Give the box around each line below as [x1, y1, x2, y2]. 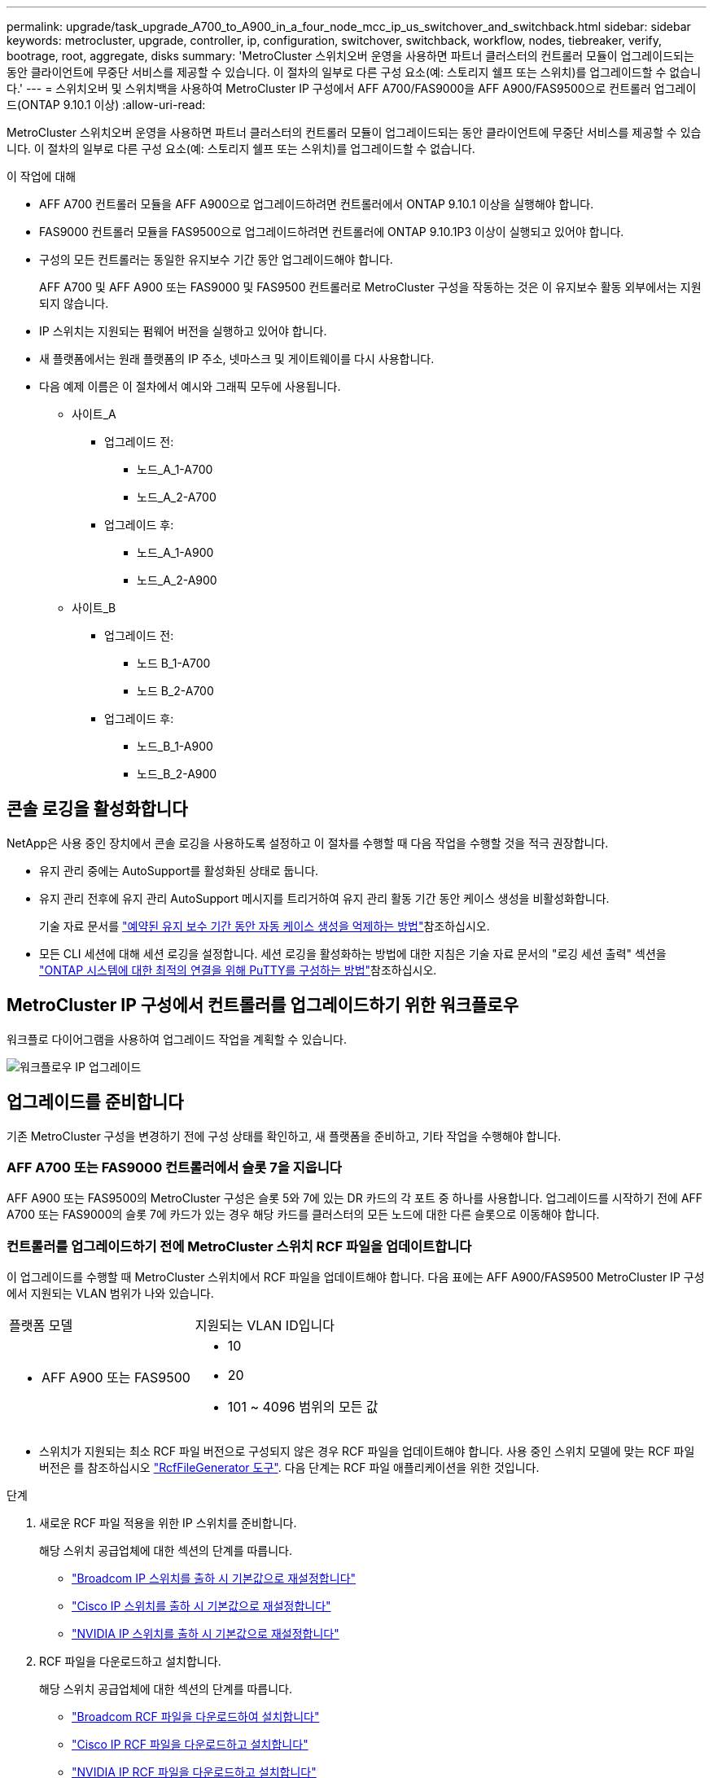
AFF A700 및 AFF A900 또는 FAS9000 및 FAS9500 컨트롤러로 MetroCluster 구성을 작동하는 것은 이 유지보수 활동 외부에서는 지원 [39, 280, 702, 294]
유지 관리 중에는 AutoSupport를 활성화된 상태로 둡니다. [39, 863, 319, 878]
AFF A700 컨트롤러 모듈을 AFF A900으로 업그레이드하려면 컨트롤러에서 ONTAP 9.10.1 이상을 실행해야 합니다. [39, 197, 594, 211]
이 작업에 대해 [7, 169, 77, 183]
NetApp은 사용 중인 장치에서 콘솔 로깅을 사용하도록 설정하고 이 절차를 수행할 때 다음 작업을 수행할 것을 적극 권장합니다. [7, 835, 609, 850]
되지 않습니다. [39, 296, 109, 310]
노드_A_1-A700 [137, 462, 213, 476]
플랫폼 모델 [9, 1317, 73, 1334]
